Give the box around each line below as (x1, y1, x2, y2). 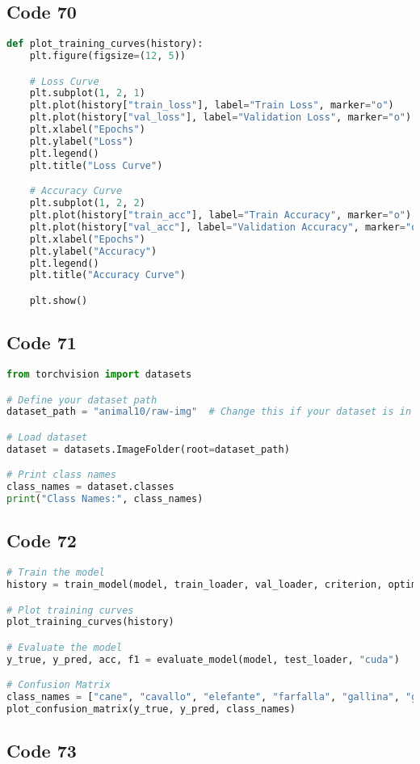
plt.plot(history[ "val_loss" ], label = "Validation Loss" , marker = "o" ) (29, 112, 412, 124)
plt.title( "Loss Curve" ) (29, 159, 163, 171)
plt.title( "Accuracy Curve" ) (29, 269, 186, 281)
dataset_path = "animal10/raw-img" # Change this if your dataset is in (6, 406, 412, 418)
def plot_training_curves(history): (6, 38, 204, 50)
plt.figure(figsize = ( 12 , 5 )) (29, 50, 186, 62)
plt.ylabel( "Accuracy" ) (29, 245, 157, 257)
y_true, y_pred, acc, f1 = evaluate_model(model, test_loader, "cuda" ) (6, 653, 400, 665)
